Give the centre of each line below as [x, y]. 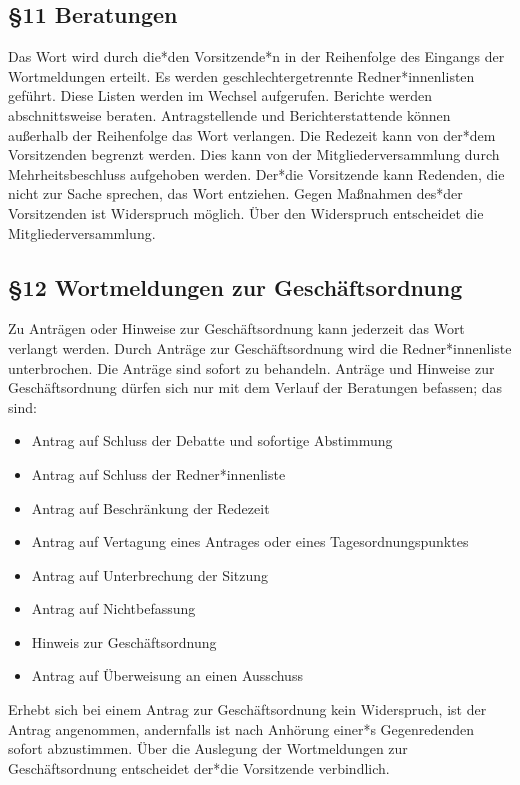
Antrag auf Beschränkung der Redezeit [150, 507]
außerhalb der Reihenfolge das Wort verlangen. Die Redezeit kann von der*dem [252, 134]
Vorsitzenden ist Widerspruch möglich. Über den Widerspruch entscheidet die [246, 212]
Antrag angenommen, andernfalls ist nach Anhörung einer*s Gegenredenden [241, 728]
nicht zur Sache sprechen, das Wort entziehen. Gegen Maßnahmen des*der [235, 193]
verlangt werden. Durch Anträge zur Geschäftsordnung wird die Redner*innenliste [260, 347]
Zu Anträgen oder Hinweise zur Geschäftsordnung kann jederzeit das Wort [236, 328]
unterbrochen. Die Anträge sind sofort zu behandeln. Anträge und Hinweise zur [251, 367]
